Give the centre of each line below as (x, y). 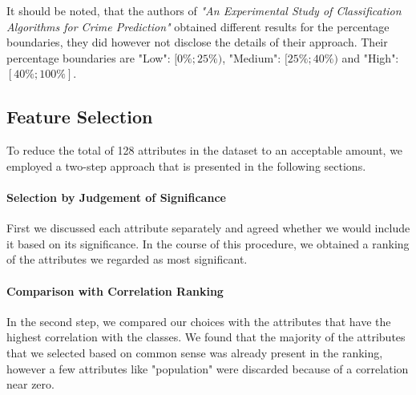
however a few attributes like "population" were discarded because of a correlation (208, 368)
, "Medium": (252, 57)
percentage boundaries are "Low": (89, 57)
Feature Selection (80, 117)
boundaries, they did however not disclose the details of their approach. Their (197, 42)
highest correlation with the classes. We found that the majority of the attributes (206, 337)
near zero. (30, 384)
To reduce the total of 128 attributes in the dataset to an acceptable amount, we (205, 150)
